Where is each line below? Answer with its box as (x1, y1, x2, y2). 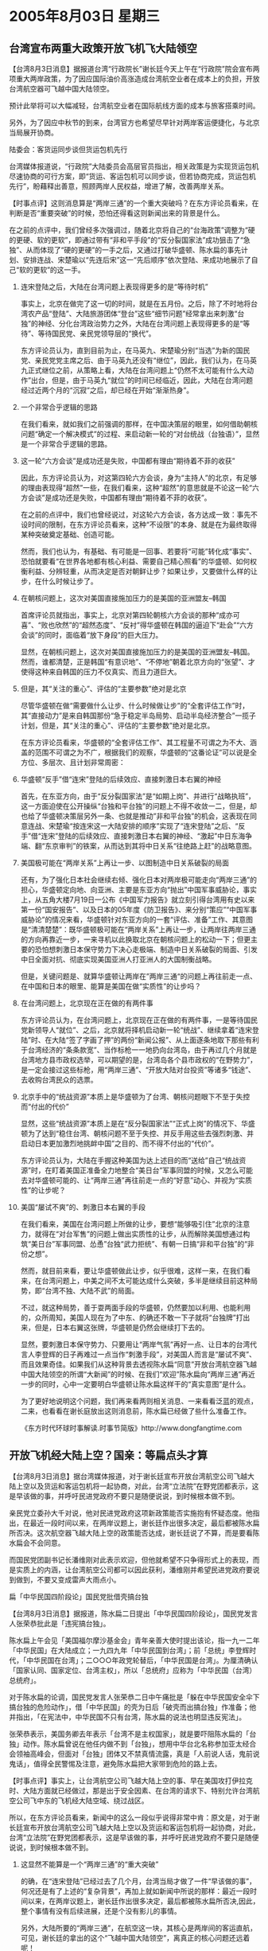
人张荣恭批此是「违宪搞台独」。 (9, 1618, 111, 1628)
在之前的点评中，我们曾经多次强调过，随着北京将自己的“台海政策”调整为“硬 (9, 225, 255, 235)
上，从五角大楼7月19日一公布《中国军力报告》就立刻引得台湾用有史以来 (20, 895, 255, 904)
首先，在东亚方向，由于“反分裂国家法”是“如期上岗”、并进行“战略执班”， (20, 791, 255, 801)
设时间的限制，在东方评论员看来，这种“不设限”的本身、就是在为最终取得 (20, 520, 258, 529)
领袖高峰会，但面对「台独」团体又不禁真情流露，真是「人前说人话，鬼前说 (15, 1749, 260, 1758)
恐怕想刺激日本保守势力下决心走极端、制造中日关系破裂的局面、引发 (34, 945, 258, 954)
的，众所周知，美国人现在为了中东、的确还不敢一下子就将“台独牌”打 (20, 1313, 243, 1322)
